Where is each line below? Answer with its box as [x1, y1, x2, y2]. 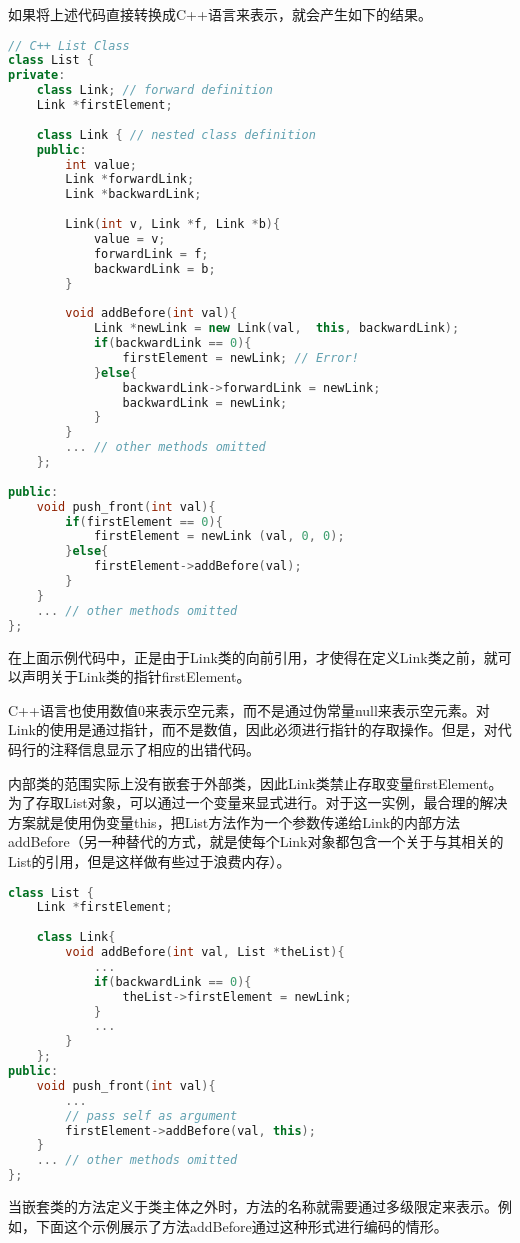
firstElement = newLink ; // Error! [122, 350, 359, 365]
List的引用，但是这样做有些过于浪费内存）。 [8, 850, 291, 871]
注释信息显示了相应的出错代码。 [49, 738, 260, 759]
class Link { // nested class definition [36, 127, 316, 142]
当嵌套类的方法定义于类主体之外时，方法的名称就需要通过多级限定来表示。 [8, 1196, 498, 1217]
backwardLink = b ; [93, 261, 216, 276]
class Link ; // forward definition [36, 83, 273, 98]
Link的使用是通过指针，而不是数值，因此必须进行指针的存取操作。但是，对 [8, 719, 498, 740]
